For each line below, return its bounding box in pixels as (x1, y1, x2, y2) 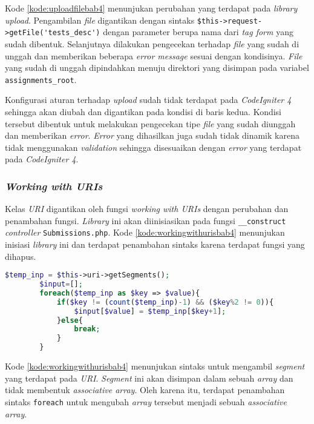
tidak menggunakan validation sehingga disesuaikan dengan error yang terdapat (5, 141, 302, 153)
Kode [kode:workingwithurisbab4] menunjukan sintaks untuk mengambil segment (5, 360, 305, 373)
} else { (56, 316, 83, 325)
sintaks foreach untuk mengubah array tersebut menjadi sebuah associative (5, 395, 287, 408)
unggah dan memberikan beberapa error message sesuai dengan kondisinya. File (5, 49, 303, 62)
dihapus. (5, 250, 36, 262)
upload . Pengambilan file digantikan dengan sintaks (5, 13, 195, 26)
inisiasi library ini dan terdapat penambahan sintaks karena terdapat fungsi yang (5, 238, 305, 251)
